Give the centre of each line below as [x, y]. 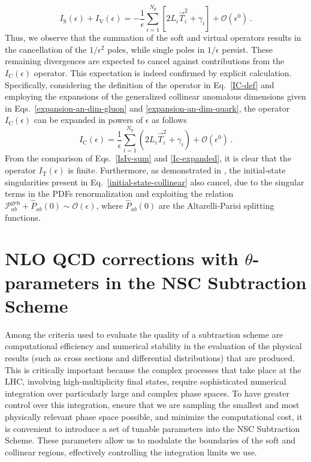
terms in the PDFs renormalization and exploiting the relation [119, 193]
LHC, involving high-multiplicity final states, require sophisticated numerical [146, 381]
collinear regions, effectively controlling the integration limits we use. [131, 451]
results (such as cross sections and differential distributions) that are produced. [150, 357]
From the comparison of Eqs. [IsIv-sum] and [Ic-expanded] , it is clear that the [148, 158]
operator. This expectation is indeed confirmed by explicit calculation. [163, 72]
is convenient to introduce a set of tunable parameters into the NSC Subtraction [153, 428]
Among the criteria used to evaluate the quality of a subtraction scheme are [144, 334]
